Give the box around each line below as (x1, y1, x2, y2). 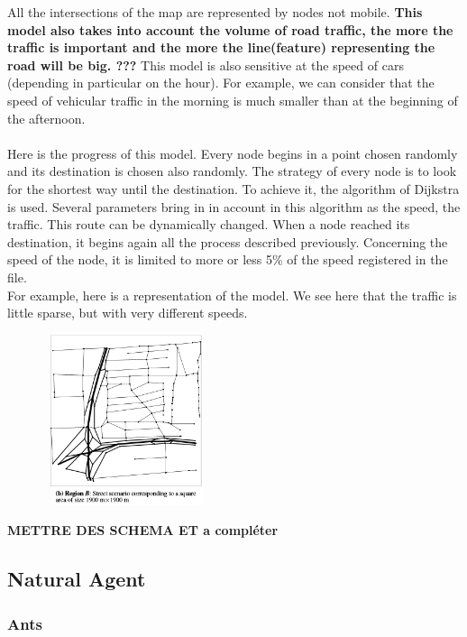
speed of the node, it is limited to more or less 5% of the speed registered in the (7, 250, 448, 269)
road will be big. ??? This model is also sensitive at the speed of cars (7, 55, 404, 74)
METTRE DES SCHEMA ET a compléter (7, 521, 279, 540)
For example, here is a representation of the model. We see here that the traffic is (7, 285, 457, 304)
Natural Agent (7, 565, 146, 593)
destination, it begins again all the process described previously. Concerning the (7, 232, 448, 251)
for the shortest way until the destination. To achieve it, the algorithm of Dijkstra (7, 179, 460, 198)
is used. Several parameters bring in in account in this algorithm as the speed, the (7, 197, 461, 216)
